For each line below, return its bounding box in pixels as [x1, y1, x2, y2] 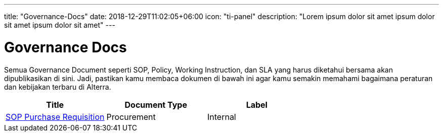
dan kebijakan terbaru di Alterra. [4, 82, 111, 91]
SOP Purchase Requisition [6, 111, 105, 122]
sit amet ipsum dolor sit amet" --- [4, 21, 115, 29]
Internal [207, 111, 236, 122]
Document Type [124, 99, 187, 110]
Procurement [106, 111, 156, 122]
